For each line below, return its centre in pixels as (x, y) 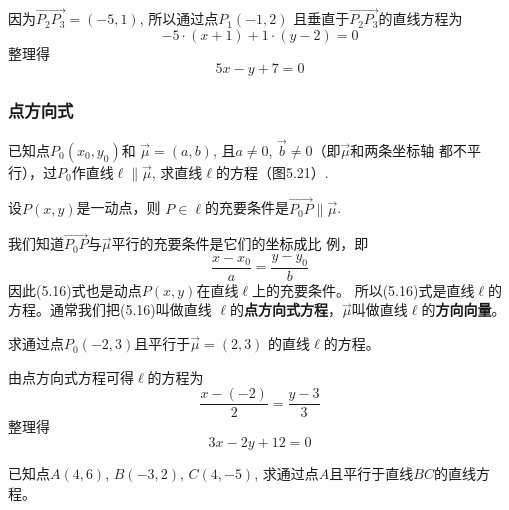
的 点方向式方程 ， (286, 309)
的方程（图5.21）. (272, 171)
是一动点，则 (118, 207)
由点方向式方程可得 (71, 376)
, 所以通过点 (179, 18)
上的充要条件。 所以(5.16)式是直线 (363, 289)
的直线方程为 (420, 18)
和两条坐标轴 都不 (408, 149)
